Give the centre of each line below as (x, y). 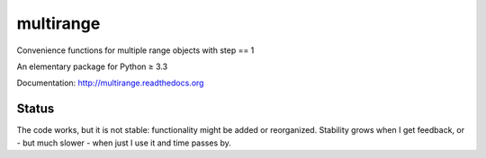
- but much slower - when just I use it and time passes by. (124, 143)
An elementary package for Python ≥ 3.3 (92, 66)
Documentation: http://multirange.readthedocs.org (110, 83)
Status (36, 109)
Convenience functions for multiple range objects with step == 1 (135, 50)
